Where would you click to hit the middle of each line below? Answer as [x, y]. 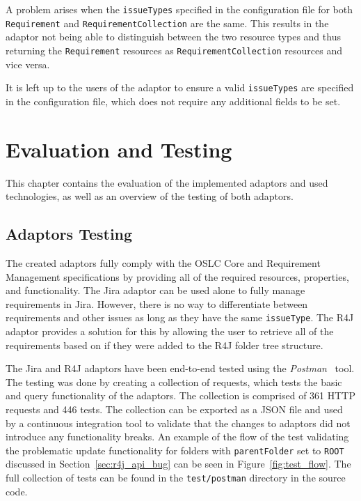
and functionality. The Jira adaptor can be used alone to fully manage [155, 290]
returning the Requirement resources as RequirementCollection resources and [174, 50]
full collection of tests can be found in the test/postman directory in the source [176, 477]
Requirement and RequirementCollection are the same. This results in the [167, 23]
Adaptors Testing [69, 234]
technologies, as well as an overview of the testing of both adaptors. [150, 196]
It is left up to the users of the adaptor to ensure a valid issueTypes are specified [180, 87]
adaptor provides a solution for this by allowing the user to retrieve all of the [170, 331]
